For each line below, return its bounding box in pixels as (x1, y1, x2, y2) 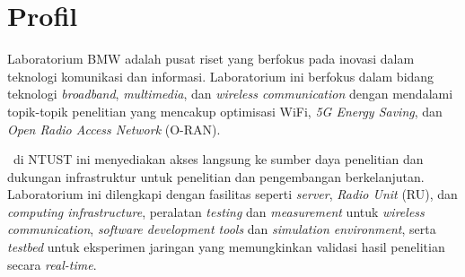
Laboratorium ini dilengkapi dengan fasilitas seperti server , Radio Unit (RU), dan (7, 185, 458, 203)
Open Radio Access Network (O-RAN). (7, 119, 221, 138)
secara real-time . (7, 255, 97, 273)
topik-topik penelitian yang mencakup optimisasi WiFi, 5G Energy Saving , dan (7, 101, 443, 120)
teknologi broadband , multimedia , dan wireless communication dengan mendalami (7, 84, 453, 103)
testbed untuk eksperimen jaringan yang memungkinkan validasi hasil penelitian (7, 238, 445, 256)
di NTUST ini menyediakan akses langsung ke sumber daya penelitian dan (13, 150, 424, 169)
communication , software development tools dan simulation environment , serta (7, 220, 436, 238)
